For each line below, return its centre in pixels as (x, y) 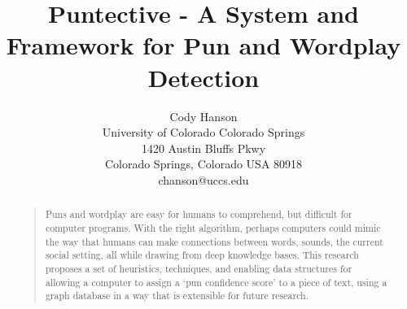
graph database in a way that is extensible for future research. (177, 296)
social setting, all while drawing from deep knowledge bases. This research (202, 255)
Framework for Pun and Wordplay (203, 45)
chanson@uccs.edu (203, 179)
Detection (203, 77)
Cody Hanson (203, 116)
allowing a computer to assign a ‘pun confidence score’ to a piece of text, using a (216, 282)
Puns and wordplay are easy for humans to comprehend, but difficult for (199, 214)
